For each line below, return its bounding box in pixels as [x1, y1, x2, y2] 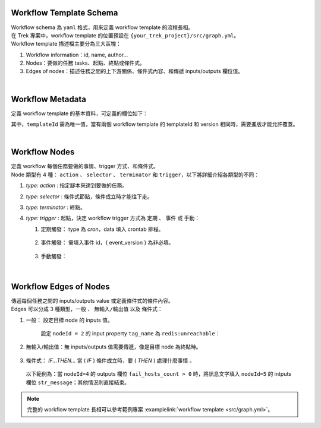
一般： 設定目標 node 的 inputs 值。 [26, 316, 113, 324]
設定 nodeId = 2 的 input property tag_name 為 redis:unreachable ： [40, 330, 221, 337]
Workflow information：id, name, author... [26, 51, 128, 58]
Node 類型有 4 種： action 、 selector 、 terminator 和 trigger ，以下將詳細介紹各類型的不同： [11, 171, 260, 178]
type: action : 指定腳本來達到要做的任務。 [26, 182, 128, 189]
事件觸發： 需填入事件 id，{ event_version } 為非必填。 [40, 239, 174, 246]
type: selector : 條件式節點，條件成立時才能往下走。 [26, 193, 153, 200]
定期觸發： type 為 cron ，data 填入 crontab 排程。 [40, 226, 164, 233]
